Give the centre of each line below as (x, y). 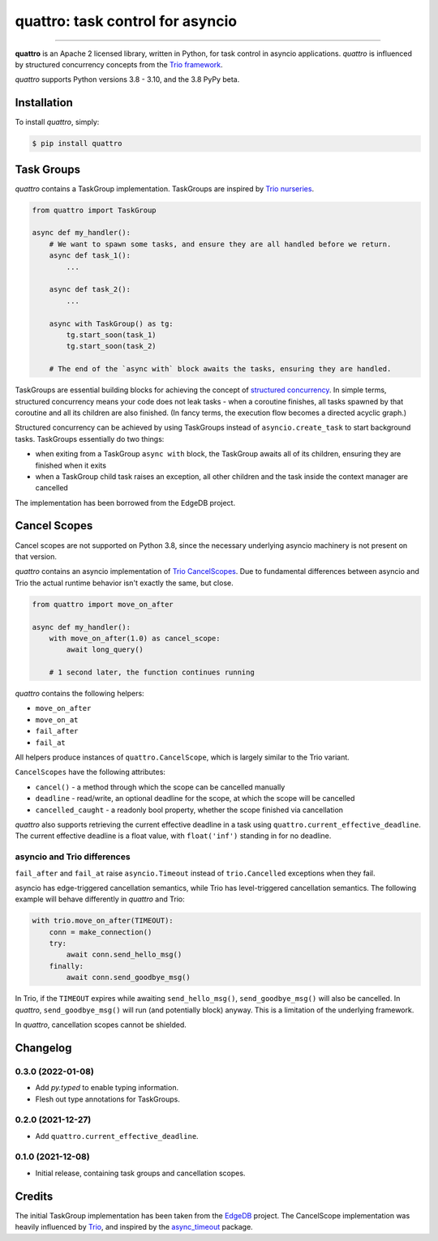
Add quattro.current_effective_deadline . (117, 1136)
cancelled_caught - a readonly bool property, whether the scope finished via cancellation (189, 810)
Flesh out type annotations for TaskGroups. (107, 1099)
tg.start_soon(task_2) (112, 346)
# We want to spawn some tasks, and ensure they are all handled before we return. (220, 244)
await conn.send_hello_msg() (124, 955)
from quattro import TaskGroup (94, 210)
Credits (34, 1196)
